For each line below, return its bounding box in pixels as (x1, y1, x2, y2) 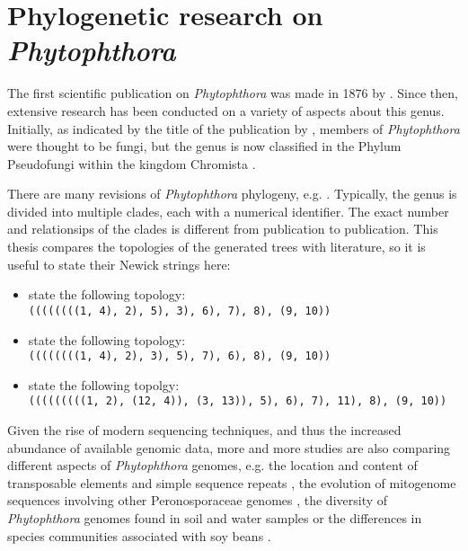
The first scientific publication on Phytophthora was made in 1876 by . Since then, (7, 84, 458, 102)
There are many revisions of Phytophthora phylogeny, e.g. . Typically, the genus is (7, 184, 457, 203)
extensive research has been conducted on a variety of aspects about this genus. (7, 101, 445, 120)
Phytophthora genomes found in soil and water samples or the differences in (7, 508, 422, 527)
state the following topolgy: (28, 375, 180, 394)
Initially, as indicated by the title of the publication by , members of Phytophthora (7, 119, 460, 138)
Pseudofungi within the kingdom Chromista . (7, 154, 256, 173)
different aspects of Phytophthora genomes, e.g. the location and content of (7, 456, 418, 475)
